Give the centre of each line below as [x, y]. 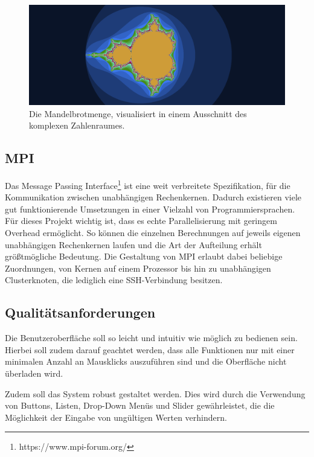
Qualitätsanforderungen [80, 312]
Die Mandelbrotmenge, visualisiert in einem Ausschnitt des [138, 113]
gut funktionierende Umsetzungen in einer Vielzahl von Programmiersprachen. [150, 209]
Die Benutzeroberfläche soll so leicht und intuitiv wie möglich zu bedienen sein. [151, 338]
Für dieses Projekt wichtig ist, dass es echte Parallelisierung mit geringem [141, 221]
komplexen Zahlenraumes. [77, 125]
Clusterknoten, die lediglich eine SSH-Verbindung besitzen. [114, 280]
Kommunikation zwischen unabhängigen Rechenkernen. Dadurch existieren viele [153, 197]
